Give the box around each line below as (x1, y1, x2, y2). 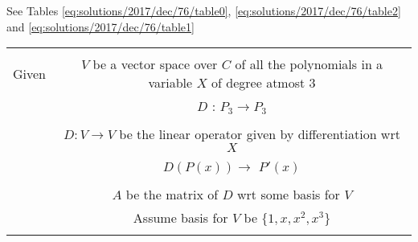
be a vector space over (92, 55, 218, 74)
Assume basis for (133, 208, 228, 228)
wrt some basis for (236, 185, 340, 204)
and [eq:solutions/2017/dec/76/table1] (6, 18, 195, 35)
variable (148, 73, 193, 92)
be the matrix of (125, 185, 219, 204)
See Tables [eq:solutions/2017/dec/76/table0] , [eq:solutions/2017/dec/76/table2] (6, 2, 401, 18)
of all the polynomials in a (235, 55, 383, 74)
